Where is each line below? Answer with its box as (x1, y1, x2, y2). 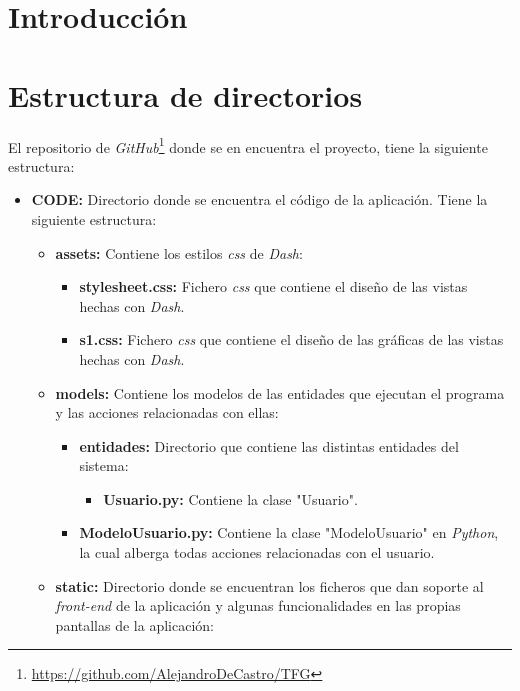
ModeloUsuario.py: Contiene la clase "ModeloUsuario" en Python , (79, 522, 499, 543)
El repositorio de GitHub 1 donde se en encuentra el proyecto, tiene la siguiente (8, 133, 488, 157)
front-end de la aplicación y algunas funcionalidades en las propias (55, 595, 461, 616)
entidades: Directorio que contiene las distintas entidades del (79, 435, 459, 456)
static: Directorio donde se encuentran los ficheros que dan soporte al (55, 575, 484, 596)
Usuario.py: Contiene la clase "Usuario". (103, 488, 358, 509)
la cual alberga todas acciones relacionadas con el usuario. (79, 542, 435, 563)
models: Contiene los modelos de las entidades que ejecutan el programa (55, 382, 505, 403)
